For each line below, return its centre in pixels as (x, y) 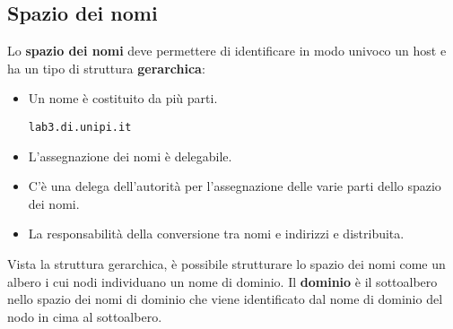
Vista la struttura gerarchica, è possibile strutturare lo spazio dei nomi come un (226, 264)
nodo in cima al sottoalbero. (85, 316)
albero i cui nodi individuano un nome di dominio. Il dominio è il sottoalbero (222, 281)
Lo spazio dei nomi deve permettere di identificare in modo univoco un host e (227, 51)
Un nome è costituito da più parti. (123, 98)
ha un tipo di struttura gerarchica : (106, 68)
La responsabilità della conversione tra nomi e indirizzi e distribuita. (216, 234)
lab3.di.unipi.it (80, 127)
